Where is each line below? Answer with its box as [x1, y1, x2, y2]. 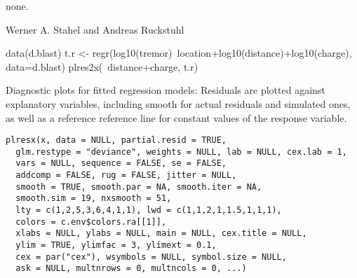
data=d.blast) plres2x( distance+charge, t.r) [6, 59, 198, 74]
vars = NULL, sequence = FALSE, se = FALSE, [15, 158, 227, 169]
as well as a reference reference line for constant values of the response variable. [6, 110, 347, 125]
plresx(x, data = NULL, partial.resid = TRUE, [6, 135, 227, 146]
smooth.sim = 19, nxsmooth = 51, [15, 193, 172, 204]
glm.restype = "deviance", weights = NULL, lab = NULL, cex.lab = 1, [15, 146, 347, 157]
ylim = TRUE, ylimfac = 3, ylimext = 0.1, [15, 240, 217, 251]
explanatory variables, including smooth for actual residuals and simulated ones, [6, 96, 351, 111]
